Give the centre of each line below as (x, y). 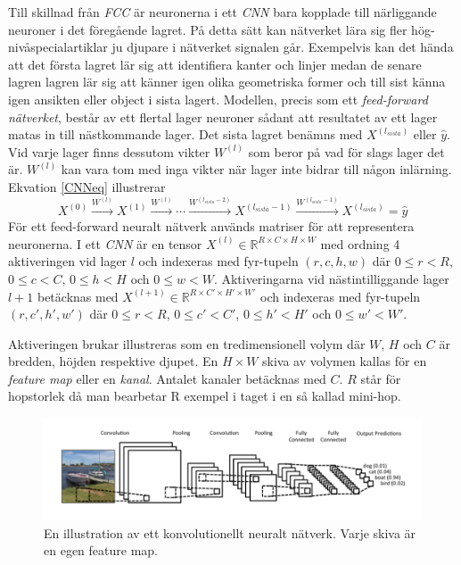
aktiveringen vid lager (68, 261)
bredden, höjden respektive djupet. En (113, 361)
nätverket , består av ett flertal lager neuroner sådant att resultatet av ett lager (223, 116)
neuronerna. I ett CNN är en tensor (105, 243)
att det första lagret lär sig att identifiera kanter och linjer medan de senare (215, 64)
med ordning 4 (360, 243)
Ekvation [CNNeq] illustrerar (87, 186)
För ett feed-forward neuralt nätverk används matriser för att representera (211, 226)
